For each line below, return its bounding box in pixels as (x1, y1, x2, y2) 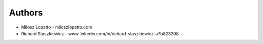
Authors (9, 7, 43, 18)
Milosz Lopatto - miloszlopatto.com (21, 24, 93, 30)
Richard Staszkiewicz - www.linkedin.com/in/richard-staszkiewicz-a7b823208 (21, 30, 179, 36)
